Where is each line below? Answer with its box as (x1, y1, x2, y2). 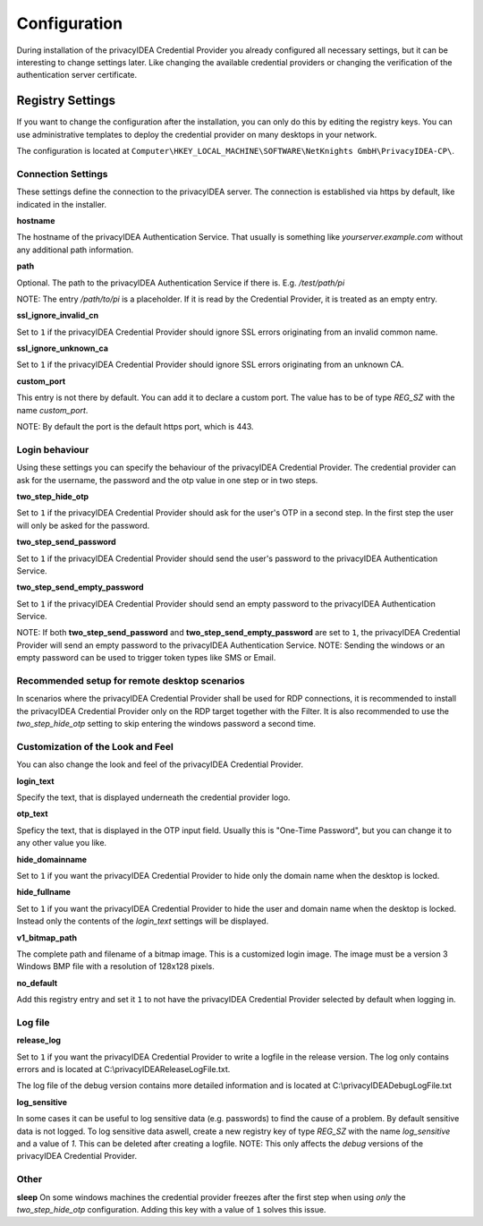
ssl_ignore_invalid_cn (16, 310, 99, 321)
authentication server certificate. (16, 70, 138, 81)
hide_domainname (16, 854, 88, 864)
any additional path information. (16, 244, 134, 255)
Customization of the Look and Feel (16, 740, 174, 753)
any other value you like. (16, 838, 107, 848)
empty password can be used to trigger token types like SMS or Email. (16, 652, 276, 663)
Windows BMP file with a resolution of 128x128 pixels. (16, 961, 215, 972)
